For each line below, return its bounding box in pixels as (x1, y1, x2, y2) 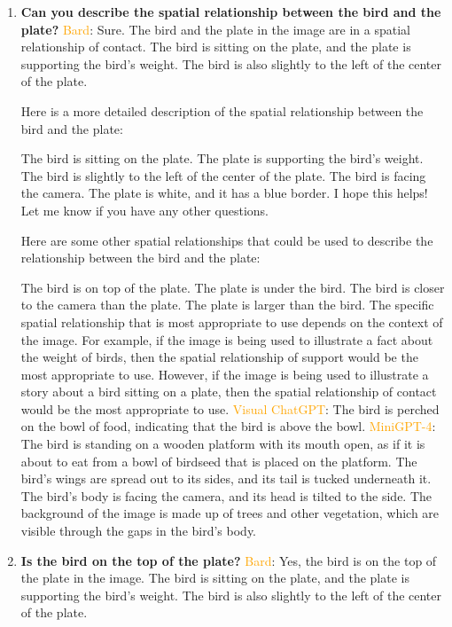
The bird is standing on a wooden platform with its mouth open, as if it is (20, 435, 425, 453)
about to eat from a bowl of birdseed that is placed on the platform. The (20, 451, 417, 470)
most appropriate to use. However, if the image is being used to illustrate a (20, 364, 429, 383)
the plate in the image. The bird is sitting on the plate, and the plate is (20, 568, 409, 587)
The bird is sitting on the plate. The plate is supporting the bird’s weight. (20, 149, 424, 168)
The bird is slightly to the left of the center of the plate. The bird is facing (20, 166, 426, 184)
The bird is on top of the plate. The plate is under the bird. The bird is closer (20, 278, 445, 296)
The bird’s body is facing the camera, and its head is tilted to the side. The (20, 486, 433, 505)
